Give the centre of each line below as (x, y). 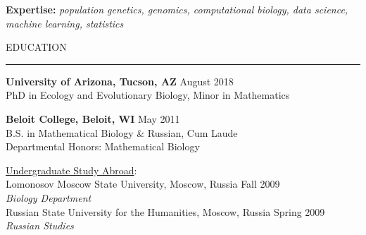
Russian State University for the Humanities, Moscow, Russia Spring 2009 (165, 211)
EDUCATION (36, 47)
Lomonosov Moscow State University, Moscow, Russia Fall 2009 (143, 184)
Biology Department (49, 197)
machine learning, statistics (65, 23)
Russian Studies (40, 225)
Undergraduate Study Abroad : (71, 170)
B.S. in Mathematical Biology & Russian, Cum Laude (122, 132)
